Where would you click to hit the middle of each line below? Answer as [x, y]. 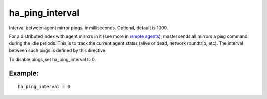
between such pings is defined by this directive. [58, 50]
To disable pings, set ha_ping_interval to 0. [53, 60]
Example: [24, 73]
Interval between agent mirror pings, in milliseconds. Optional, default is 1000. [89, 28]
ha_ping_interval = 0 [44, 86]
